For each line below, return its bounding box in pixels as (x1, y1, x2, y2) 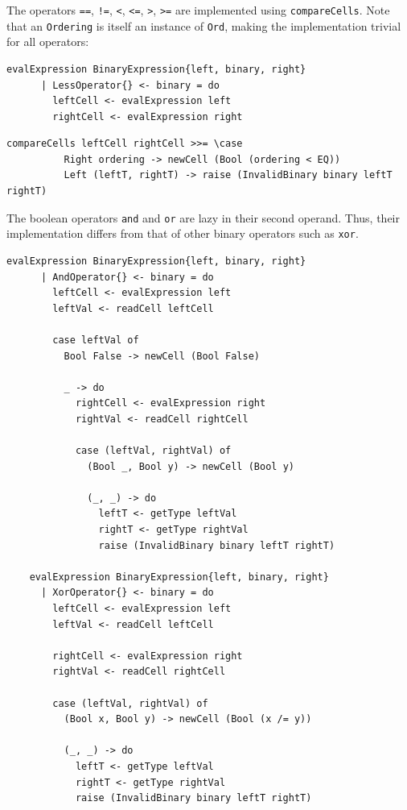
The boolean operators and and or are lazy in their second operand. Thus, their (6, 209, 400, 226)
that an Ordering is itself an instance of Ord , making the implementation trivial (6, 17, 401, 34)
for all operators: (6, 33, 89, 50)
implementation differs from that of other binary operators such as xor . (6, 225, 359, 242)
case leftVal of (52, 334, 139, 346)
